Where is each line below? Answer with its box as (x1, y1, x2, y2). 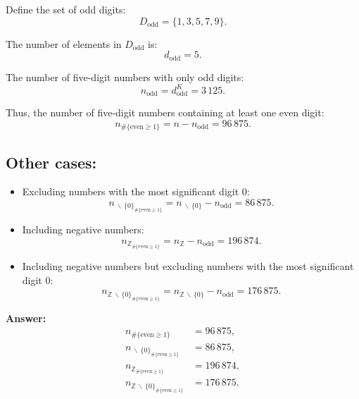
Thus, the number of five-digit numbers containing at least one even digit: (6, 105, 325, 120)
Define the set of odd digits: (6, 2, 126, 16)
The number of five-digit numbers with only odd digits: (6, 69, 244, 84)
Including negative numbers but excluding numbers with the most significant (22, 259, 354, 274)
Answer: (6, 310, 46, 325)
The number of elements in (6, 36, 122, 51)
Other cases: (6, 151, 97, 173)
